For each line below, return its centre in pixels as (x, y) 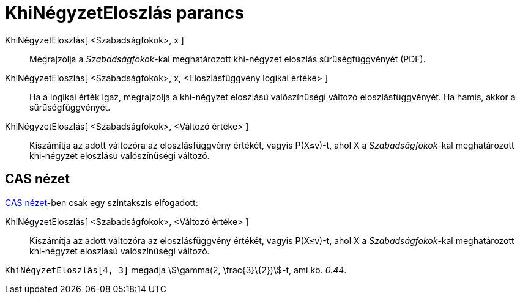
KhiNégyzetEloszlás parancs (124, 13)
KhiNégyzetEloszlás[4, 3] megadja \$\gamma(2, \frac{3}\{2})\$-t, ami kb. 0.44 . (176, 270)
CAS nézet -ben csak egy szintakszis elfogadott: (102, 202)
